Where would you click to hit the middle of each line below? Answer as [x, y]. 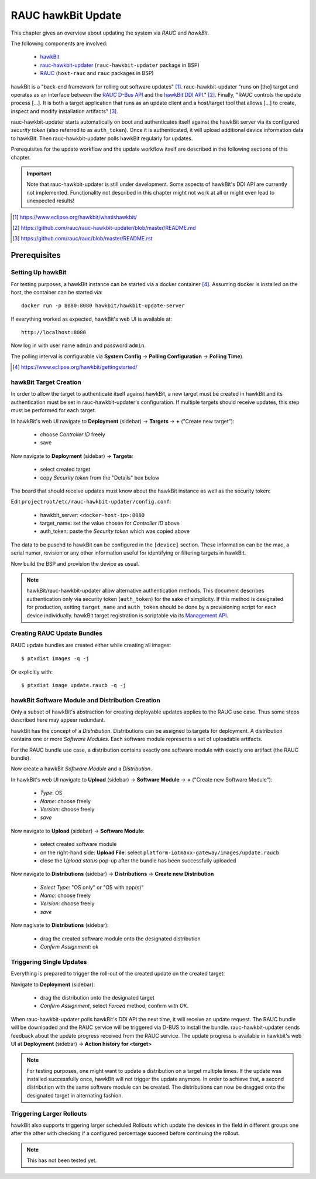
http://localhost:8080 [54, 332]
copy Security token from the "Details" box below [100, 477]
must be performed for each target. [54, 410]
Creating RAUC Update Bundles [56, 633]
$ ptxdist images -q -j [55, 659]
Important [39, 174]
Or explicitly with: [32, 672]
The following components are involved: [59, 43]
